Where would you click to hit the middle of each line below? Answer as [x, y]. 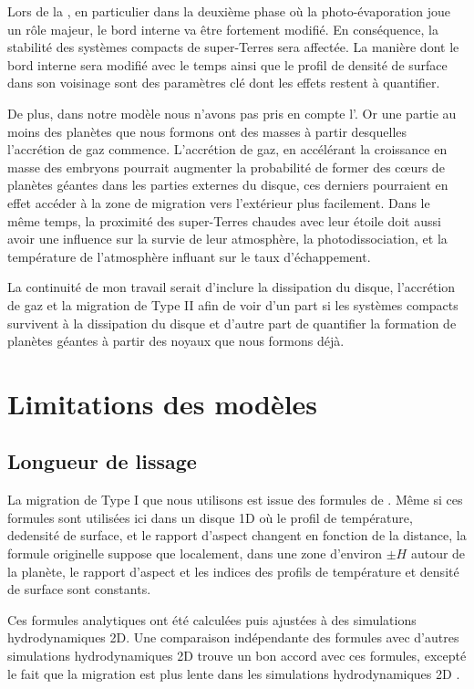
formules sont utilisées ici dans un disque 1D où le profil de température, [210, 517]
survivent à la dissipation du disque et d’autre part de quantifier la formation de [232, 323]
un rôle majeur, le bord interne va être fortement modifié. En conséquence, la [223, 29]
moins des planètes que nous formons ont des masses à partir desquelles [207, 131]
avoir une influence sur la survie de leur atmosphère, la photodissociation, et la [227, 239]
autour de [438, 553]
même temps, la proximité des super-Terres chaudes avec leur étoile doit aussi [224, 220]
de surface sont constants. [79, 589]
